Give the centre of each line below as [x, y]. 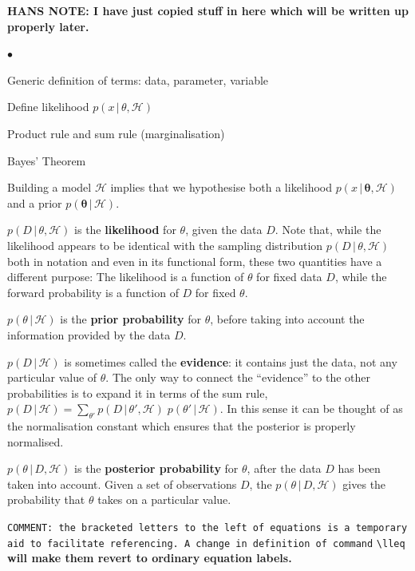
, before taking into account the [287, 319]
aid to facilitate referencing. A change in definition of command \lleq [206, 543]
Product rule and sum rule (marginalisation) [116, 133]
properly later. [48, 26]
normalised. [36, 441]
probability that [46, 500]
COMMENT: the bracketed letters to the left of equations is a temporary [207, 528]
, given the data [224, 230]
